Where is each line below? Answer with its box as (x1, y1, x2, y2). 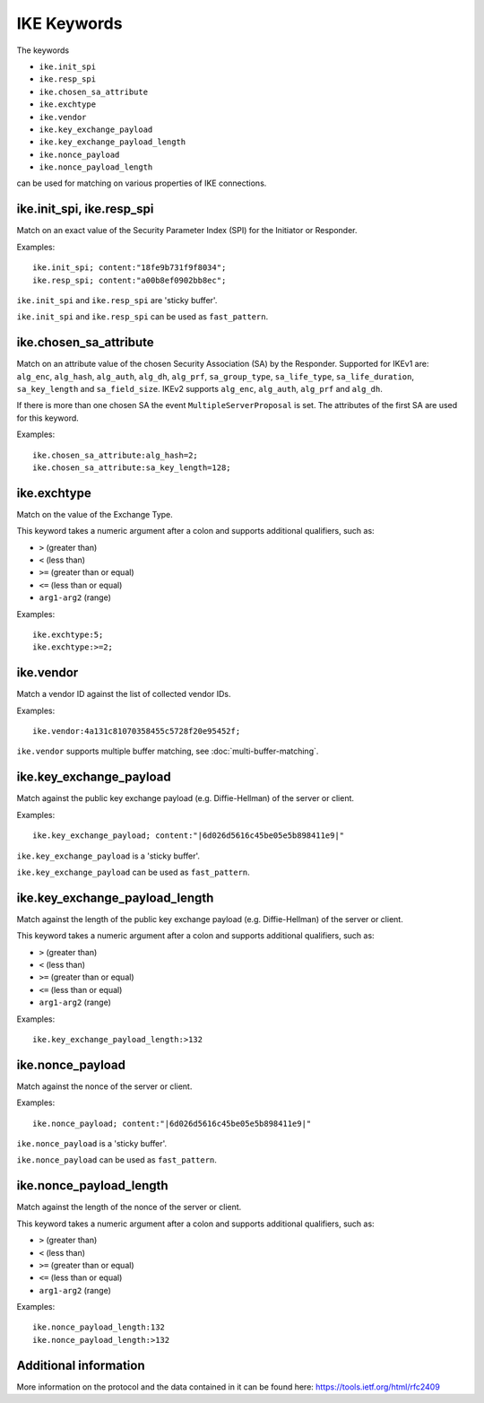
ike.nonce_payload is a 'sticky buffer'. (16, 1138, 168, 1149)
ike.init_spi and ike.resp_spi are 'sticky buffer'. (16, 294, 218, 305)
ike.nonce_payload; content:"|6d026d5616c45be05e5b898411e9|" (32, 1118, 312, 1128)
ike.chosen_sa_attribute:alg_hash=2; (32, 449, 199, 460)
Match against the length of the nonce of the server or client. (16, 1202, 242, 1213)
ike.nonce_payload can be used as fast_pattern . (16, 1155, 217, 1165)
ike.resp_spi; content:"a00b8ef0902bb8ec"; (32, 274, 227, 285)
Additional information (16, 1357, 145, 1372)
